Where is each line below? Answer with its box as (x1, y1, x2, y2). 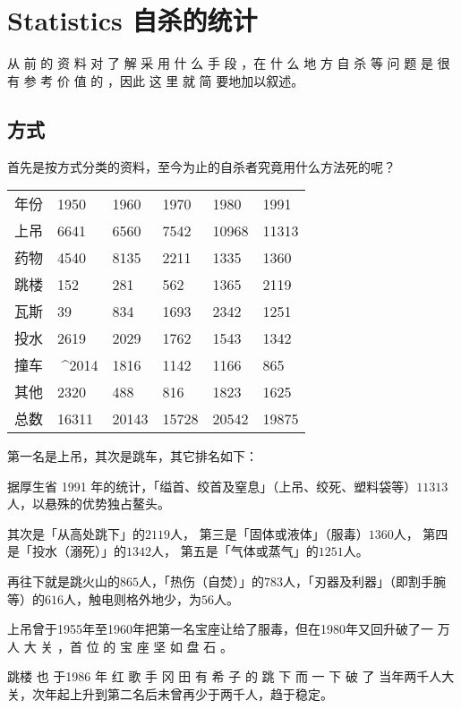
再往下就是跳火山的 (7, 572, 120, 591)
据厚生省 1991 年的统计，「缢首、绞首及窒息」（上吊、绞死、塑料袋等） (7, 476, 417, 495)
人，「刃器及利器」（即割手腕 (283, 572, 446, 591)
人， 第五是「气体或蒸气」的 (151, 542, 319, 560)
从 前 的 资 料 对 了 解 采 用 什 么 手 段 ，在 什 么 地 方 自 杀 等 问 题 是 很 (7, 54, 450, 73)
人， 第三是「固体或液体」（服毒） (170, 524, 369, 542)
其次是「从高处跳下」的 (7, 524, 145, 542)
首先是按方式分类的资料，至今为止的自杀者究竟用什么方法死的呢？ (7, 157, 396, 175)
